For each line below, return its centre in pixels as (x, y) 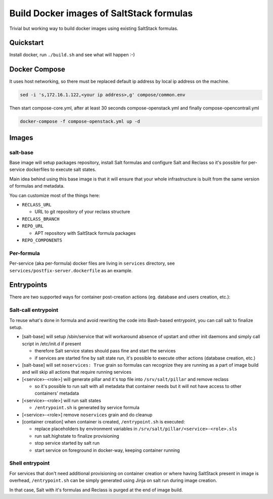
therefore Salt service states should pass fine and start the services (105, 351)
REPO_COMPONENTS (42, 240)
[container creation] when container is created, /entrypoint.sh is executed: (103, 422)
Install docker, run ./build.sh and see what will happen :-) (72, 55)
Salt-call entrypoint (34, 310)
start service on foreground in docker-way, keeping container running (107, 450)
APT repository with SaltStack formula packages (85, 233)
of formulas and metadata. (37, 186)
